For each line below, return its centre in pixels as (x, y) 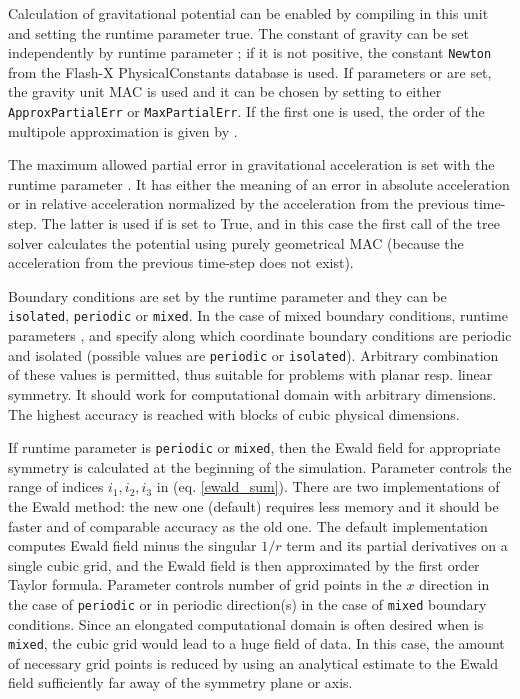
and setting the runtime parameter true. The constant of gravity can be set (238, 32)
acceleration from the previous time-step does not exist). (181, 262)
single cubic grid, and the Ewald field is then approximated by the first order (244, 564)
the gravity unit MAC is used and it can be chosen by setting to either (225, 91)
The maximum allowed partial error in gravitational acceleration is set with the (251, 164)
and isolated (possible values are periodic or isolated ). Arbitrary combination (253, 354)
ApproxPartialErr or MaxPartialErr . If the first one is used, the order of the (246, 111)
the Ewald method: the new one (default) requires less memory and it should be (253, 505)
